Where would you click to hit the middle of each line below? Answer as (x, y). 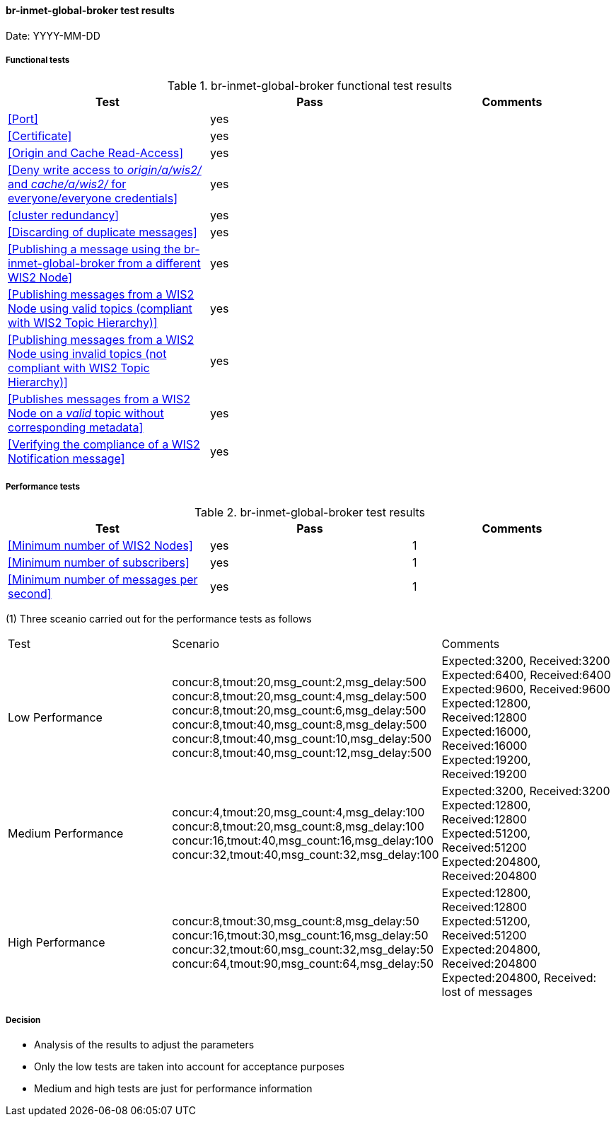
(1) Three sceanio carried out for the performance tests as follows (159, 619)
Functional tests (38, 60)
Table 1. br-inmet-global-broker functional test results (310, 86)
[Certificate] (40, 136)
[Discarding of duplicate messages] (103, 232)
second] (30, 594)
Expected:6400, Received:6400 (526, 675)
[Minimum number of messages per (103, 580)
